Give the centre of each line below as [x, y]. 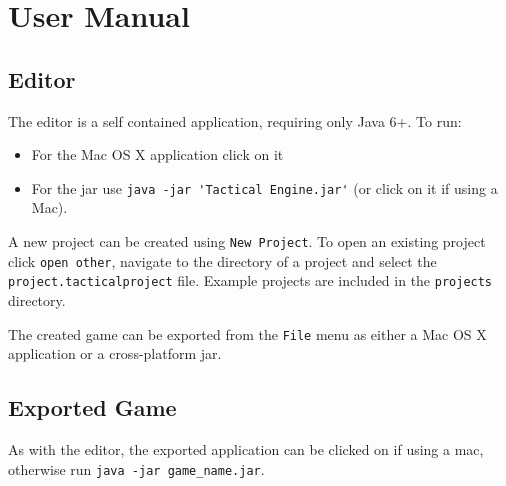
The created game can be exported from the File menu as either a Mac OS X [247, 333]
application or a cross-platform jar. [115, 353]
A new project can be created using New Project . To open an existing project [247, 241]
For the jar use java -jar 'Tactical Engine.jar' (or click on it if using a [264, 187]
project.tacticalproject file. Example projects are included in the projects [250, 280]
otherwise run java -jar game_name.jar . [136, 468]
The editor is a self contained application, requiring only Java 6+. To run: [235, 120]
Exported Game [92, 407]
